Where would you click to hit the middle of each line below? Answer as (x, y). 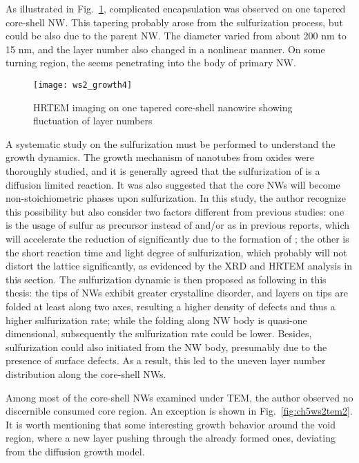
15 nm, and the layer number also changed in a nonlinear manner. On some (165, 49)
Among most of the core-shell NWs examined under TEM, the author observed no (179, 397)
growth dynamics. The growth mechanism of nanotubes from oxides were (160, 157)
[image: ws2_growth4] (83, 85)
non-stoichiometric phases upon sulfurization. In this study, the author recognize (176, 198)
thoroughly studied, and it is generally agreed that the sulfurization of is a (163, 171)
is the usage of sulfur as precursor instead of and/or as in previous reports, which (178, 225)
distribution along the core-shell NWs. (86, 374)
